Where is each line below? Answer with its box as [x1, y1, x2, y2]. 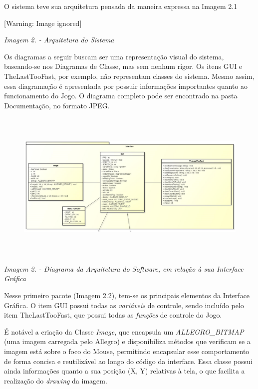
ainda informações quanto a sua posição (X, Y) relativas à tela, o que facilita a [4, 366, 245, 376]
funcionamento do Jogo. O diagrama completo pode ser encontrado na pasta [4, 90, 238, 101]
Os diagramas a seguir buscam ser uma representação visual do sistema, [4, 51, 224, 61]
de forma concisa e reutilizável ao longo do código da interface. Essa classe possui [4, 356, 253, 366]
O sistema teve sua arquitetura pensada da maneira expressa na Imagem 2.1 [4, 1, 238, 11]
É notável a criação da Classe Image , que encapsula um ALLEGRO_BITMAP [4, 326, 244, 337]
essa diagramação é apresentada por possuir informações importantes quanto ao [4, 80, 248, 91]
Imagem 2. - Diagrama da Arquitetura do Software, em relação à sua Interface [4, 263, 244, 274]
